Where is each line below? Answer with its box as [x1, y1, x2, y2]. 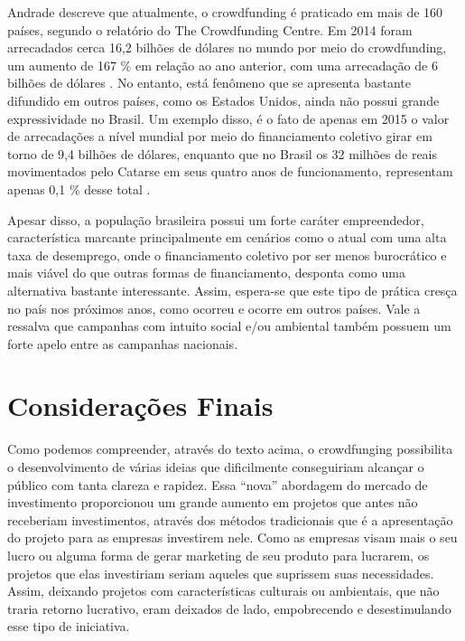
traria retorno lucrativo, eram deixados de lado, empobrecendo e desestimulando [7, 599, 451, 617]
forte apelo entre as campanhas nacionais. [7, 334, 238, 353]
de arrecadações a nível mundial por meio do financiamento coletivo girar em [7, 127, 432, 146]
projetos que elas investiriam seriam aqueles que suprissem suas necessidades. [7, 563, 434, 582]
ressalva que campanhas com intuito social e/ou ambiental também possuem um [7, 316, 451, 335]
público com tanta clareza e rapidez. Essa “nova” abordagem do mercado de [7, 475, 428, 494]
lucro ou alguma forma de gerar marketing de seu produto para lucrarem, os [7, 545, 430, 564]
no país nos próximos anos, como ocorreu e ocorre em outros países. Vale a [7, 298, 421, 317]
